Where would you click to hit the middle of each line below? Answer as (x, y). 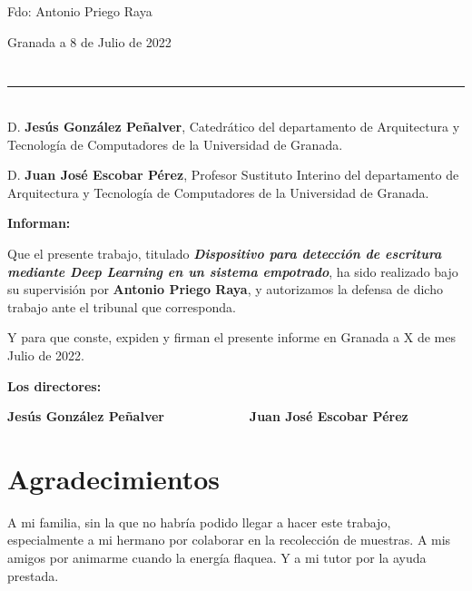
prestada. (33, 575)
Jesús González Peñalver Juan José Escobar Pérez (208, 416)
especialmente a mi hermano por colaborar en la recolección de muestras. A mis (229, 540)
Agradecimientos (114, 478)
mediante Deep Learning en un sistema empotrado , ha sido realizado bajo (233, 271)
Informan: (39, 223)
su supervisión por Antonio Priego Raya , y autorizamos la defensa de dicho (225, 289)
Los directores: (54, 385)
